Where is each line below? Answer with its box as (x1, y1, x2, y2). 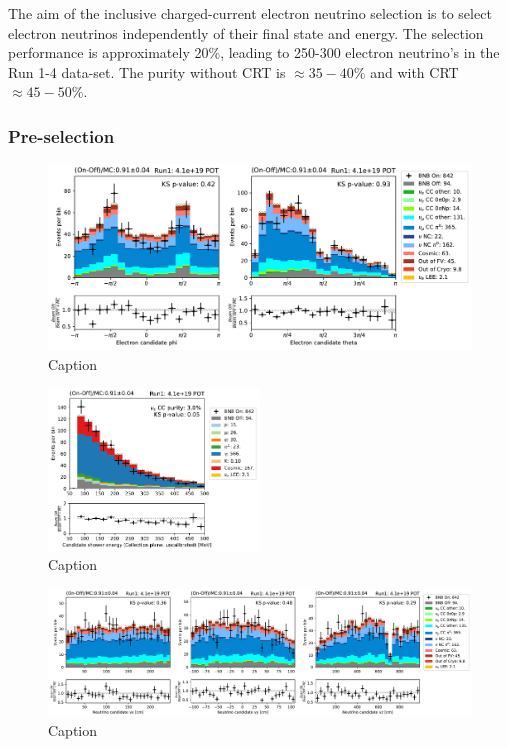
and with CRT (370, 61, 459, 82)
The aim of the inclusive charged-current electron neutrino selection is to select (8, 3, 492, 23)
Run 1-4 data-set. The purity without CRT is (8, 61, 286, 82)
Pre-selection (8, 123, 115, 148)
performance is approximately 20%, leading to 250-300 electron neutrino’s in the (8, 42, 500, 63)
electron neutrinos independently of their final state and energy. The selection (8, 22, 484, 43)
